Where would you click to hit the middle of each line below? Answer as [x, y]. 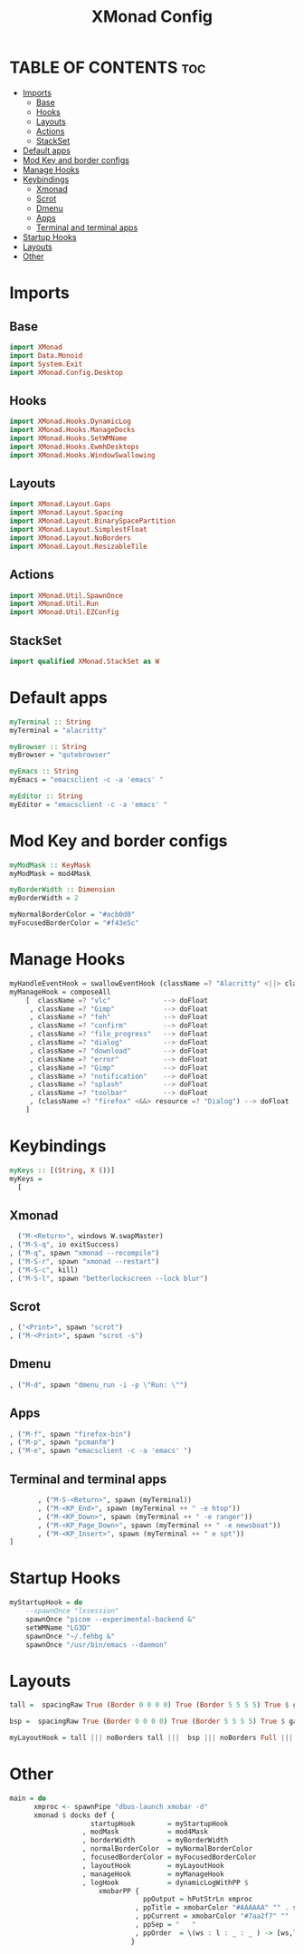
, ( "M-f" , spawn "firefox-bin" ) [70, 1434]
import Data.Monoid [46, 355]
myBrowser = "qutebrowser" [60, 755]
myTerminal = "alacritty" [58, 730]
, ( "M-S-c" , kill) [44, 1270]
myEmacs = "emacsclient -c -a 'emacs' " [87, 780]
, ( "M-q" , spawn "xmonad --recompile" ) [85, 1253]
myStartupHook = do [46, 1603]
